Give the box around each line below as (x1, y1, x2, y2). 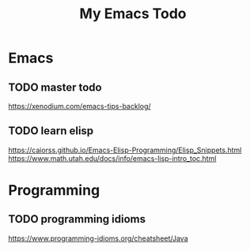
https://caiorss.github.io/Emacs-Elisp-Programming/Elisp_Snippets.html (8, 145, 242, 155)
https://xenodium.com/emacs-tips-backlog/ (8, 102, 152, 111)
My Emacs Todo (79, 5, 187, 23)
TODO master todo (8, 81, 102, 94)
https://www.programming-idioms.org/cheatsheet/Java (8, 234, 188, 243)
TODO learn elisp (8, 124, 94, 138)
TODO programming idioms (8, 212, 146, 226)
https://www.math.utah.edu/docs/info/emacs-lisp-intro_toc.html (8, 153, 217, 163)
